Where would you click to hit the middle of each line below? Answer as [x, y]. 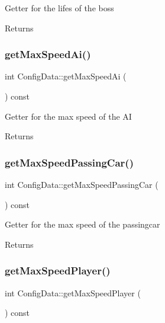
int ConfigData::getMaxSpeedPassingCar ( [82, 184]
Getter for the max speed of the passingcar [82, 224]
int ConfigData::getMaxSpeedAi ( [66, 76]
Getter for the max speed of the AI [68, 116]
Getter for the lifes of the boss [59, 8]
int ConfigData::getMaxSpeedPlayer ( [73, 292]
